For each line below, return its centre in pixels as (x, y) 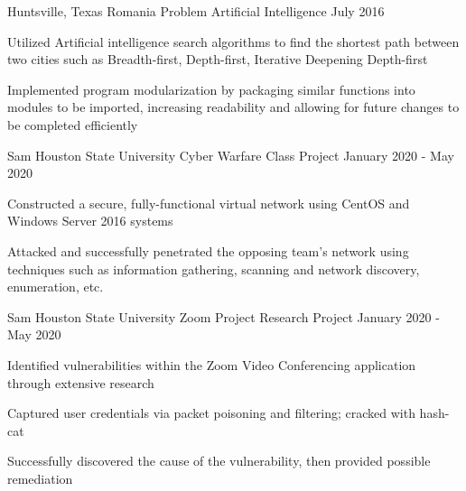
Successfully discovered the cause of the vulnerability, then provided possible (219, 461)
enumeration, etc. (56, 287)
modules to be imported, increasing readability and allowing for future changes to (233, 107)
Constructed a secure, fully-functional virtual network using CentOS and (209, 203)
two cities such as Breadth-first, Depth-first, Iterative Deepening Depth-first (218, 59)
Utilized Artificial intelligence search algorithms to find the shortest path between (233, 41)
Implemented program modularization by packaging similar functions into (211, 89)
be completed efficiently (73, 124)
